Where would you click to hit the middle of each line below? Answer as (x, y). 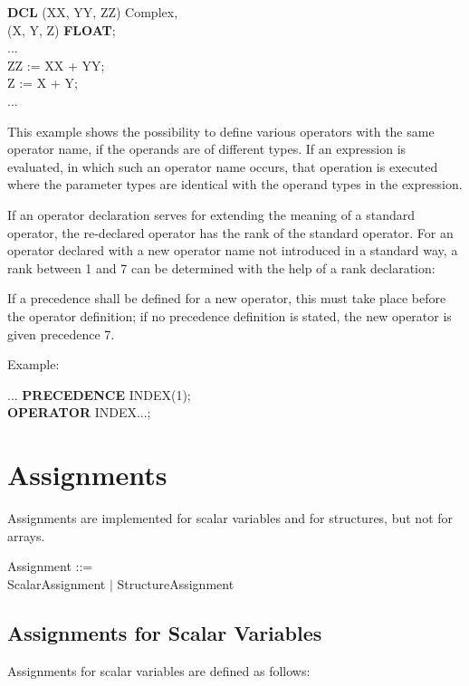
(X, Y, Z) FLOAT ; (62, 29)
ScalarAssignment (57, 583)
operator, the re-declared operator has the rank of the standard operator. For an (230, 232)
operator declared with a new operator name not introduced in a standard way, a (233, 250)
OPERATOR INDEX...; (79, 412)
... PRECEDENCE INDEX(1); (99, 394)
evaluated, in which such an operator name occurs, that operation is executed (223, 166)
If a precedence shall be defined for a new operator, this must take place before (227, 298)
